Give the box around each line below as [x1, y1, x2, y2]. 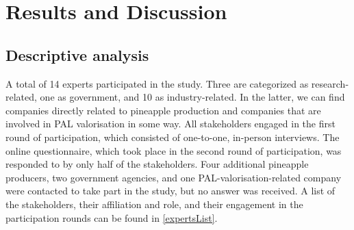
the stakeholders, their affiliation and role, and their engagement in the [5, 196, 303, 211]
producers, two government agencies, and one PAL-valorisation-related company [5, 170, 342, 184]
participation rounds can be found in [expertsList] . [5, 210, 218, 225]
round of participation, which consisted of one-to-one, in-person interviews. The [5, 129, 340, 144]
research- [311, 76, 349, 90]
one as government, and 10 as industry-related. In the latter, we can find [40, 90, 345, 104]
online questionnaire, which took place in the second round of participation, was [5, 143, 342, 157]
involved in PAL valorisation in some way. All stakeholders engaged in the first [5, 116, 336, 131]
